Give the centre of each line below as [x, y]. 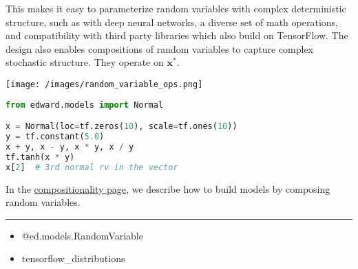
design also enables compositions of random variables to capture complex [160, 48]
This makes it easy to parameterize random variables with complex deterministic [176, 8]
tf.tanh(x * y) [40, 157]
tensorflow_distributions [73, 258]
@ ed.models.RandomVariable [82, 235]
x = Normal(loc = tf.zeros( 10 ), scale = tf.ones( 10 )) [122, 127]
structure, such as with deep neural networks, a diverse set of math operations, [172, 22]
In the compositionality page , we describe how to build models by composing [168, 188]
